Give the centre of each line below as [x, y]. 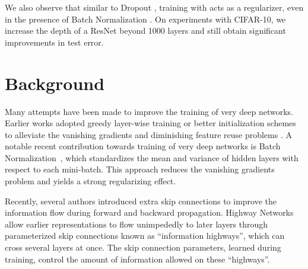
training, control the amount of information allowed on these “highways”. [137, 259]
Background [55, 83]
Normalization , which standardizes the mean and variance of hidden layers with [152, 157]
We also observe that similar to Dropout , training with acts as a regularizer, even [154, 7]
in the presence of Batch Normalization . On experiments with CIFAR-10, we [145, 19]
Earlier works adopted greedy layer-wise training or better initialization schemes [150, 123]
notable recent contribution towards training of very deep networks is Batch [143, 146]
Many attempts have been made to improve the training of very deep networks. [149, 111]
